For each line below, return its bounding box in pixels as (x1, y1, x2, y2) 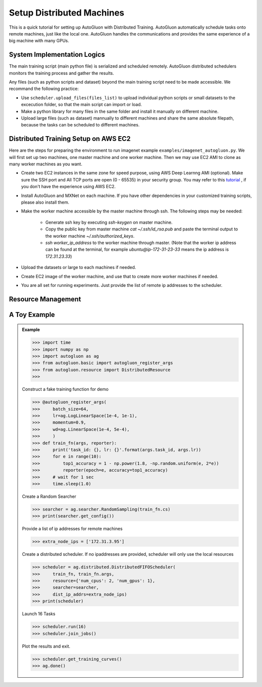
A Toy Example (9, 310, 55, 318)
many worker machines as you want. (9, 161, 82, 167)
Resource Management (9, 295, 81, 303)
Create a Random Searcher (22, 493, 76, 499)
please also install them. (21, 199, 70, 205)
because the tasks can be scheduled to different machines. (21, 122, 140, 128)
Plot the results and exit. (22, 643, 70, 649)
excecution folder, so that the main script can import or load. (21, 102, 142, 107)
